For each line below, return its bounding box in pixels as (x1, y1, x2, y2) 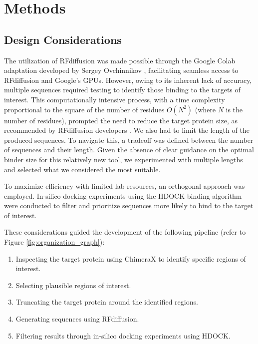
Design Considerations (4, 31, 122, 47)
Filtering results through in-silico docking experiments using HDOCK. (15, 330, 231, 341)
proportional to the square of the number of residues (4, 104, 165, 114)
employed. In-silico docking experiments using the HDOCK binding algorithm (4, 190, 242, 201)
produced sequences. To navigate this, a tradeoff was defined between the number (4, 134, 254, 145)
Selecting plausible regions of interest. (15, 280, 131, 290)
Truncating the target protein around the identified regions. (15, 297, 198, 307)
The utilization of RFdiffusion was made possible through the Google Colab (4, 55, 236, 65)
